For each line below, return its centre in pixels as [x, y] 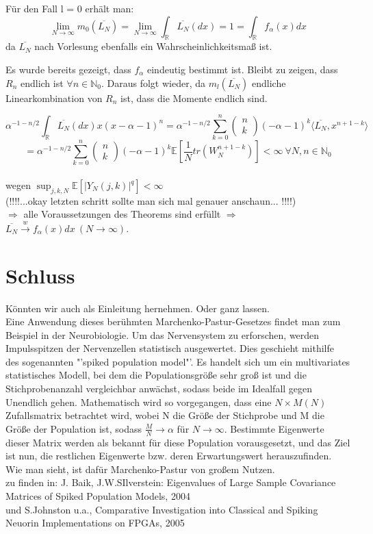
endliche [269, 82]
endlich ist [42, 82]
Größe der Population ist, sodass [74, 428]
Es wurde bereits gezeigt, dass [68, 69]
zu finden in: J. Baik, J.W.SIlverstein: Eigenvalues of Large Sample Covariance [171, 482]
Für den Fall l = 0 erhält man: [70, 8]
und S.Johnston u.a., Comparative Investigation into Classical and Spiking [162, 509]
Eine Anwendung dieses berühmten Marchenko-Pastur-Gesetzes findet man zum [173, 321]
